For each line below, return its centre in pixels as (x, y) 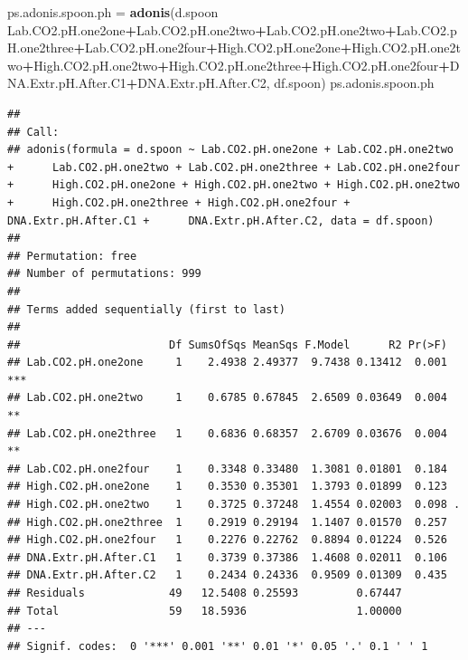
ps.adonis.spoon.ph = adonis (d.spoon (113, 12)
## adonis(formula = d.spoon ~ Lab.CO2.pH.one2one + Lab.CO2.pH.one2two (230, 150)
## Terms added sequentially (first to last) (146, 309)
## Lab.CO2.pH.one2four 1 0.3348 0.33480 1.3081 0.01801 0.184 (227, 469)
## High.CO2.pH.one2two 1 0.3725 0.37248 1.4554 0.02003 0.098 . (234, 505)
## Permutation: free (72, 256)
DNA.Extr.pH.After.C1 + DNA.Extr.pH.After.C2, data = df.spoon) (221, 220)
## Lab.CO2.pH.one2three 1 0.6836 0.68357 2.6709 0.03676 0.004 (227, 433)
